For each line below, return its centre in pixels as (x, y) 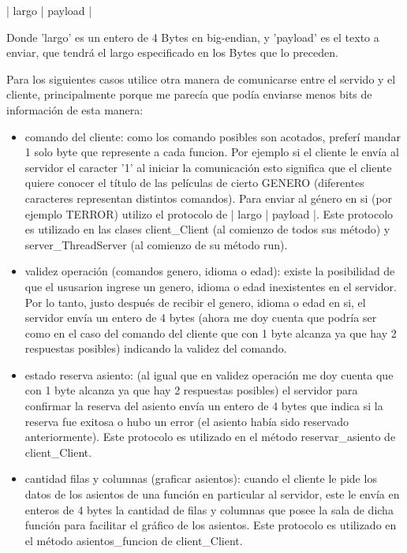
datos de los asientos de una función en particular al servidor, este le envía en (212, 494)
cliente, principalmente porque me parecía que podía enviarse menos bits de (189, 94)
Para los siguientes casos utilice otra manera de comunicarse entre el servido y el (201, 78)
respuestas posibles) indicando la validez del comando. (156, 348)
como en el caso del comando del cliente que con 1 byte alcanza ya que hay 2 (211, 333)
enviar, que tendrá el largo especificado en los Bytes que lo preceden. (172, 52)
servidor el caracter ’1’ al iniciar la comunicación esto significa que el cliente (208, 167)
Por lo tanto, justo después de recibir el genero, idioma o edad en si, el (195, 302)
